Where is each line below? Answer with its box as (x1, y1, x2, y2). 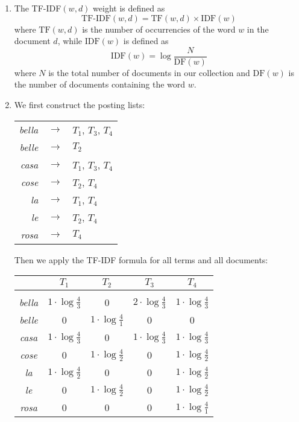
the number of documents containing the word (14, 78, 186, 91)
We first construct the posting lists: (14, 98, 145, 111)
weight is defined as (93, 2, 165, 14)
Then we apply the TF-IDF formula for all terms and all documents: (14, 253, 268, 266)
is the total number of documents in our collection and (48, 66, 250, 78)
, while (57, 34, 83, 47)
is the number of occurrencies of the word (82, 22, 236, 35)
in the (247, 22, 269, 35)
